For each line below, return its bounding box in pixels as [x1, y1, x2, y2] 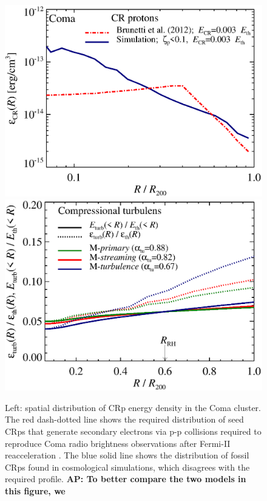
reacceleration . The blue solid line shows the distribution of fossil [5, 449, 249, 461]
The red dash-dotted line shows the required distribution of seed [5, 413, 244, 426]
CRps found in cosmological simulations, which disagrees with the [5, 460, 250, 473]
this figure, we [5, 485, 66, 497]
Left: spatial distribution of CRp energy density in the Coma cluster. [5, 401, 262, 413]
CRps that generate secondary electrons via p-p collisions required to [5, 425, 262, 438]
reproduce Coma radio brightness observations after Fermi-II [5, 437, 231, 449]
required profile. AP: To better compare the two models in [5, 472, 246, 485]
